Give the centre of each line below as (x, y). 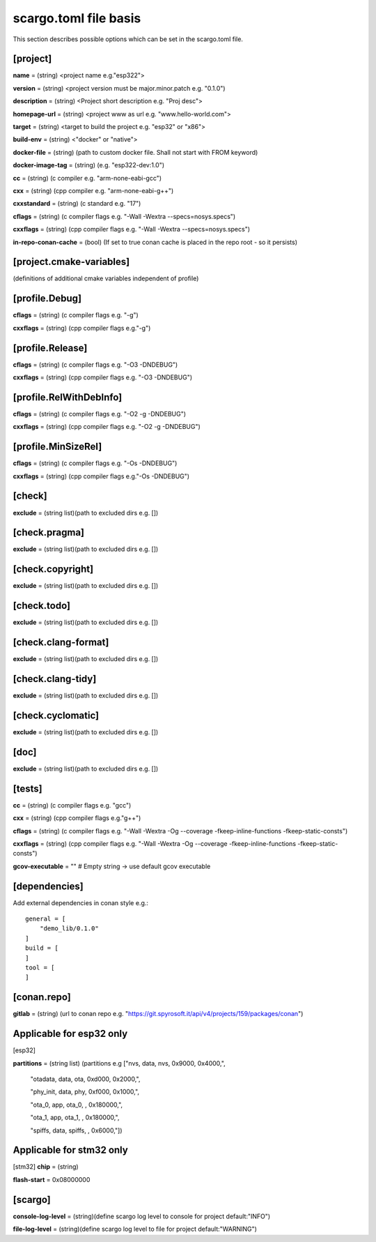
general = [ (46, 919)
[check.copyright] (53, 569)
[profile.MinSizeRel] (57, 447)
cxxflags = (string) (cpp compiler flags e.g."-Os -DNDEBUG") (101, 476)
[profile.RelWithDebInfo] (68, 397)
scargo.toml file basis (77, 18)
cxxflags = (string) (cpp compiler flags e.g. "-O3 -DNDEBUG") (103, 377)
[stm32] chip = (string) (46, 1167)
